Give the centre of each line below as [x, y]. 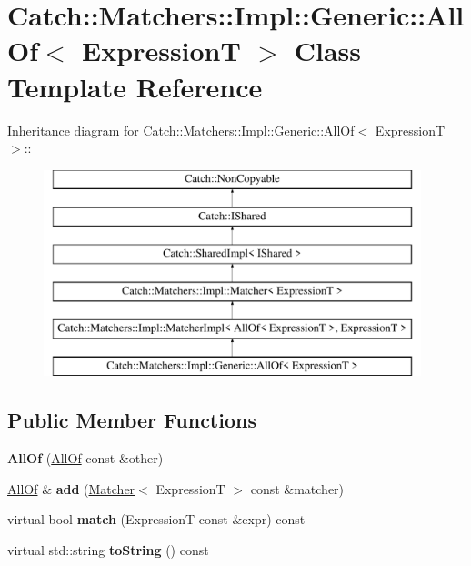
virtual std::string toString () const [108, 550]
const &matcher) [297, 488]
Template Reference [135, 86]
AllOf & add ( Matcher [71, 488]
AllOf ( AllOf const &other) [85, 458]
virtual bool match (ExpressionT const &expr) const [156, 519]
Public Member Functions [132, 420]
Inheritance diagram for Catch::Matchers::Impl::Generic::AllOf [181, 130]
